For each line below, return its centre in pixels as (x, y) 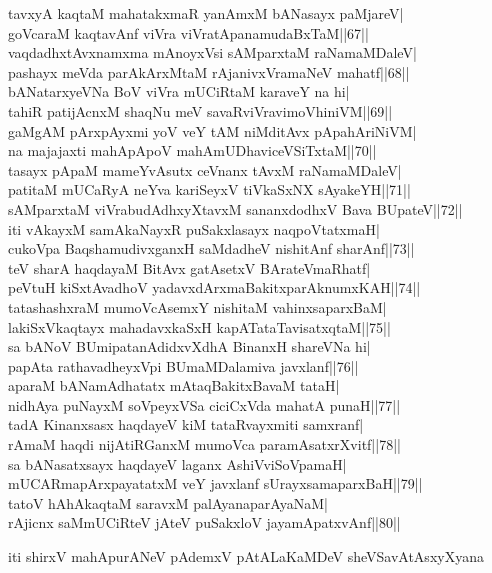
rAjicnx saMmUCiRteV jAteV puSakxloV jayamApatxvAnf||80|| (204, 522)
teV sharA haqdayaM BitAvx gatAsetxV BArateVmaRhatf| (189, 267)
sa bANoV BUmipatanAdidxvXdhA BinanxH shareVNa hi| (189, 346)
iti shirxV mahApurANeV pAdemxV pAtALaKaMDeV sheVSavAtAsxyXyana (246, 556)
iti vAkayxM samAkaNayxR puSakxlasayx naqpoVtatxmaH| (194, 228)
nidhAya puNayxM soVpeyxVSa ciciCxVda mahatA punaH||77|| (204, 404)
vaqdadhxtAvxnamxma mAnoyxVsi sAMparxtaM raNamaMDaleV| (212, 52)
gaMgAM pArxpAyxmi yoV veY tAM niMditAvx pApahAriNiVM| (212, 130)
